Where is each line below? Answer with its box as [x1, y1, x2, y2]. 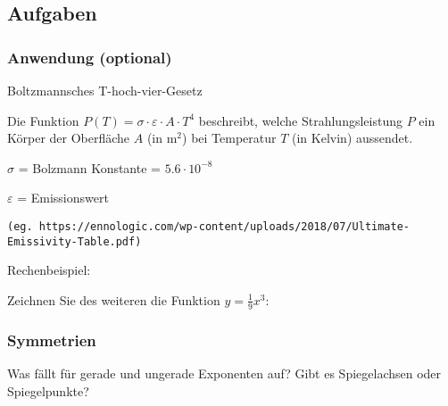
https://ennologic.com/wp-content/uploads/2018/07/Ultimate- [38, 220, 411, 233]
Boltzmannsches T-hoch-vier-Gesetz [7, 81, 203, 99]
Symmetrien [7, 328, 96, 351]
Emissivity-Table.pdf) [7, 235, 142, 248]
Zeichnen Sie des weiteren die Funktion [7, 290, 220, 309]
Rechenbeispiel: [7, 261, 91, 279]
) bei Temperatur [182, 128, 277, 147]
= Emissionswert [17, 188, 109, 207]
